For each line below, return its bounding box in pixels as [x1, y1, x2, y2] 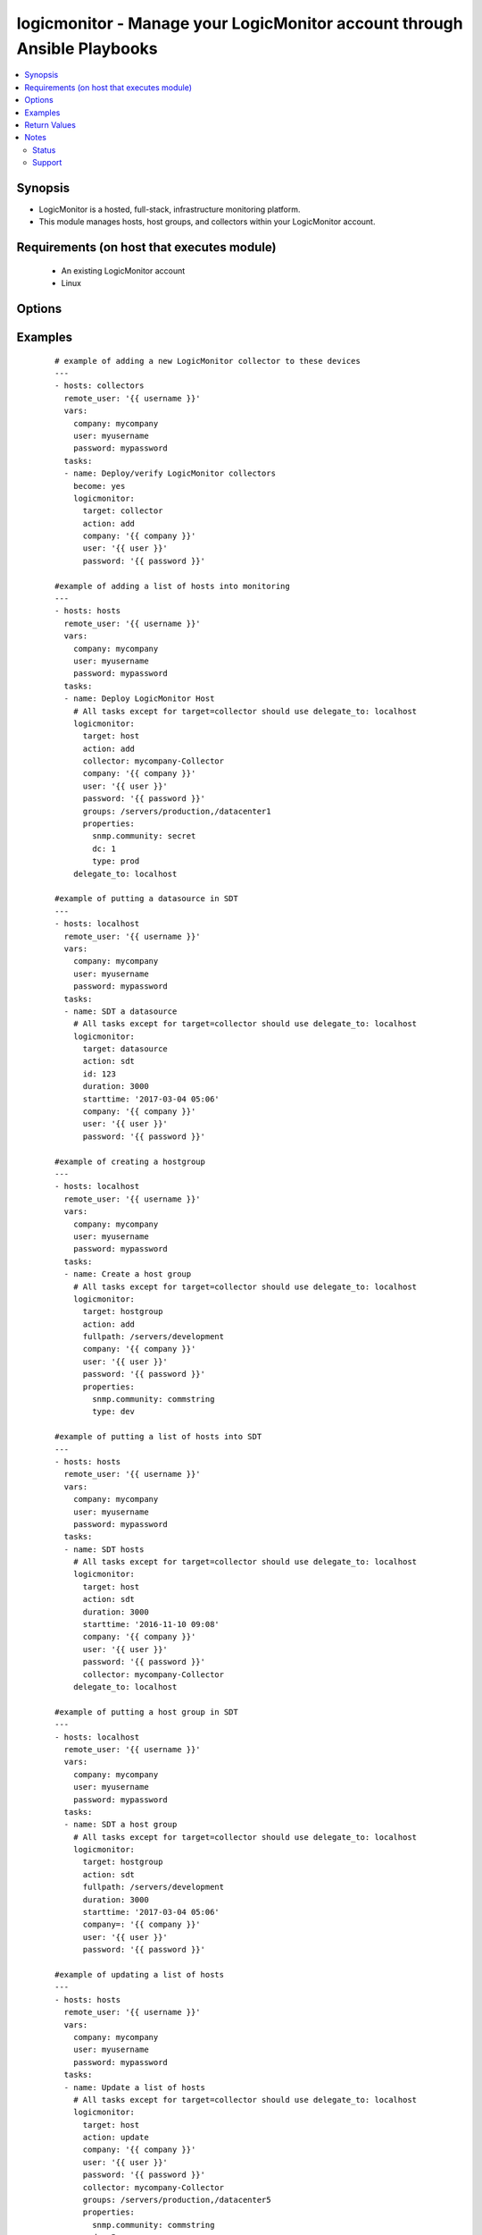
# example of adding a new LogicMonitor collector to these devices [54, 356, 361, 366]
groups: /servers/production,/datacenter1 [82, 805, 271, 816]
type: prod [92, 856, 140, 866]
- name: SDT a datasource [63, 1006, 178, 1016]
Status [32, 144, 56, 156]
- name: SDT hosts [63, 1544, 145, 1555]
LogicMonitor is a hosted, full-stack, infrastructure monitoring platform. [38, 204, 301, 215]
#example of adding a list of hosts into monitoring [54, 581, 290, 591]
